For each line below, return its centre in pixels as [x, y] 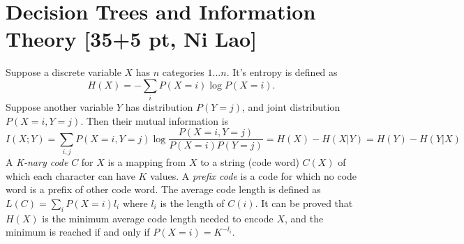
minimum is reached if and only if [78, 232]
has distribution [159, 107]
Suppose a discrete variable [63, 72]
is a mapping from [147, 162]
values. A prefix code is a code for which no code [254, 175]
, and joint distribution [291, 107]
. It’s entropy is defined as [282, 72]
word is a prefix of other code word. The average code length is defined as [163, 189]
